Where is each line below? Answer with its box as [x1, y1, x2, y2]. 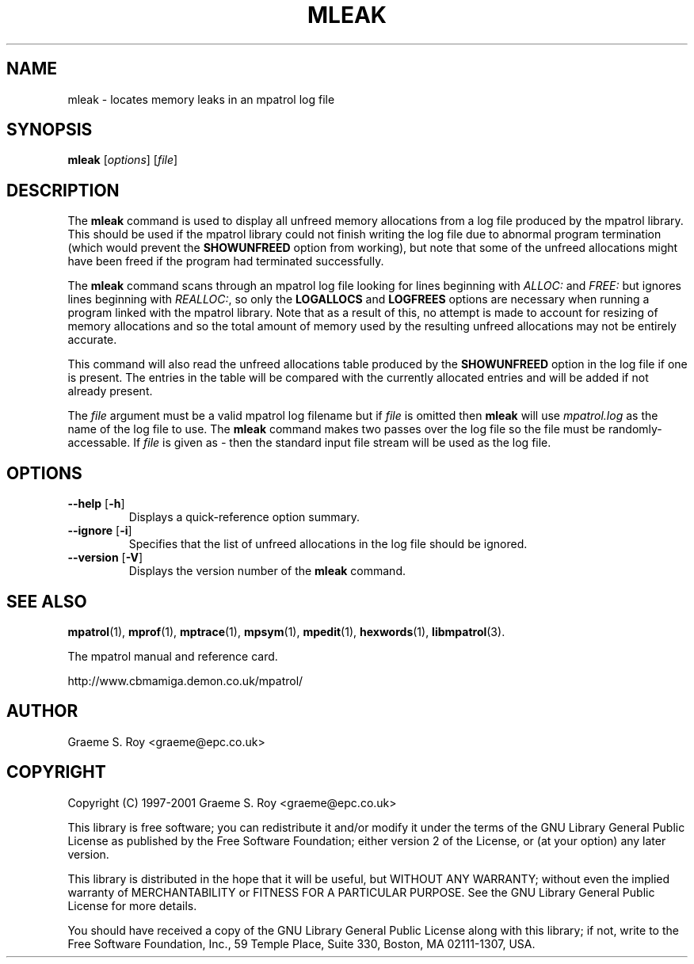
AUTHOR [6, 701, 78, 722]
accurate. [67, 333, 117, 347]
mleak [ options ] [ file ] [67, 153, 178, 167]
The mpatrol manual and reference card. [67, 649, 278, 663]
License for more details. [67, 898, 197, 913]
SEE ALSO [6, 591, 87, 612]
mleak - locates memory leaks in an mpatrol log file [67, 92, 335, 106]
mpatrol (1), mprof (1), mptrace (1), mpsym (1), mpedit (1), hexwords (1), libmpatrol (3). [67, 624, 505, 638]
